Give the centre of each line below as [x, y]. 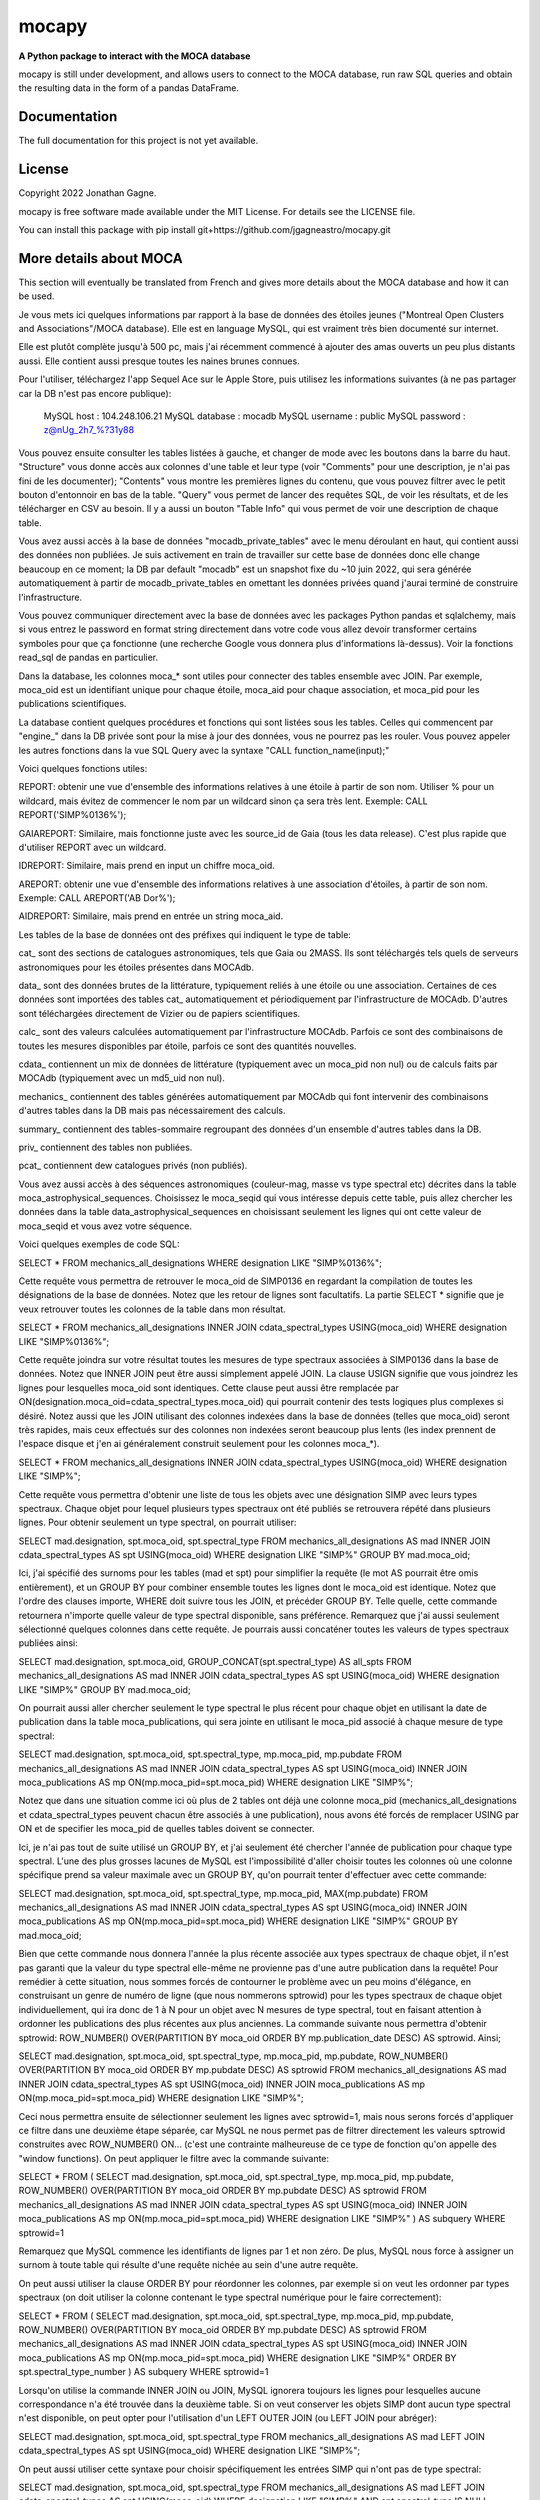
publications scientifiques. [72, 704]
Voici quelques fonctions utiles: [83, 768]
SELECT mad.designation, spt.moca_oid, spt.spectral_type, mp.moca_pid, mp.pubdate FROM [210, 1754]
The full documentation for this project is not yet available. [138, 141]
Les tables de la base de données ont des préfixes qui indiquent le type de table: [185, 934]
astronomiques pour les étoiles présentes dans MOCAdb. [136, 967]
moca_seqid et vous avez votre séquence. [105, 1226]
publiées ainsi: [48, 1643]
